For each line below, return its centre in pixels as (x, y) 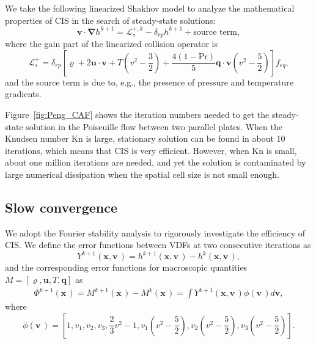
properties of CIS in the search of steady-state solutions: (110, 20)
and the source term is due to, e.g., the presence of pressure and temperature (149, 82)
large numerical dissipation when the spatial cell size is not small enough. (142, 174)
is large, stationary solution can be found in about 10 (186, 138)
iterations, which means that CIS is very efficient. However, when (127, 150)
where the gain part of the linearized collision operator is (112, 44)
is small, (281, 150)
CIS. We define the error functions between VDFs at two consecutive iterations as (158, 245)
